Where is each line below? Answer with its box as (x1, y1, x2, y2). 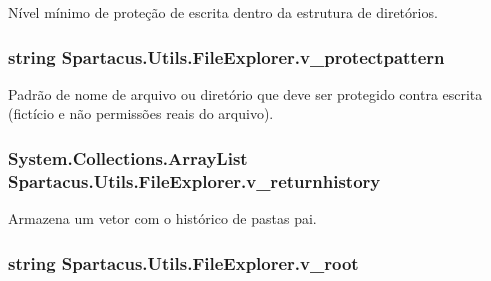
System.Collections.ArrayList (8, 145, 248, 170)
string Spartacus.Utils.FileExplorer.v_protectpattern (8, 44, 445, 69)
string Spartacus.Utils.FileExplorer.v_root (8, 250, 359, 275)
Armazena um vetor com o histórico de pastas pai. (8, 208, 317, 229)
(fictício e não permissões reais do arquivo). (8, 103, 274, 124)
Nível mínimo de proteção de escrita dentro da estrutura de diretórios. (8, 2, 438, 22)
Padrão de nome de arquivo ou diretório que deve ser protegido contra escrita (8, 83, 483, 104)
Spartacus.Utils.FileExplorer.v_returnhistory (8, 168, 381, 193)
